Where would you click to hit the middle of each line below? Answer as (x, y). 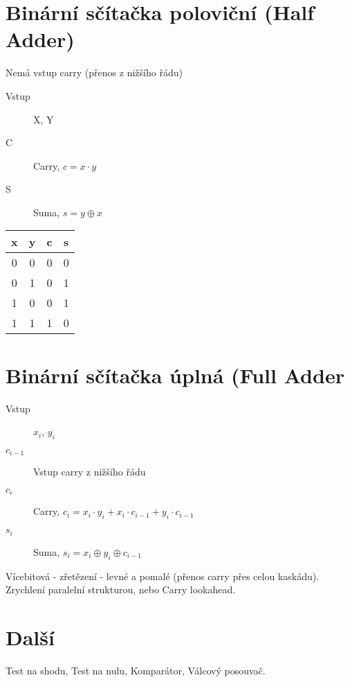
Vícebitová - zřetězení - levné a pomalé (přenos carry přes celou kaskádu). (163, 576)
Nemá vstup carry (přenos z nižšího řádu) (94, 72)
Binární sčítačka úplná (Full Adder (175, 375)
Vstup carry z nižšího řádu (90, 472)
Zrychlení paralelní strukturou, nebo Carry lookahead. (121, 589)
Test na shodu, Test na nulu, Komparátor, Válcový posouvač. (136, 670)
